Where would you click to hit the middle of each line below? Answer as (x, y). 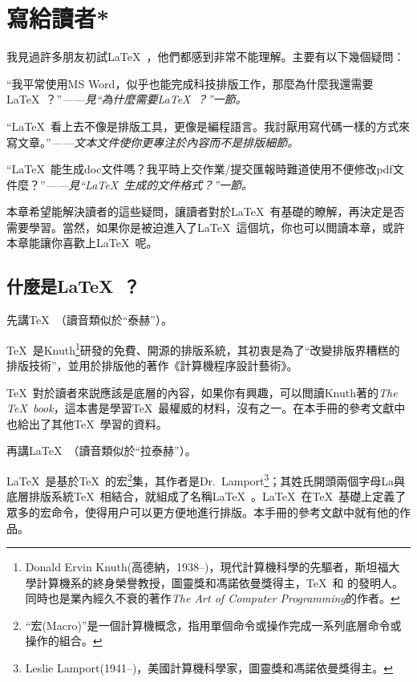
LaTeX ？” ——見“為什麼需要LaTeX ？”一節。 (127, 99)
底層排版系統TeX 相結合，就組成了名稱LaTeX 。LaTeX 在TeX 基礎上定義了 (206, 496)
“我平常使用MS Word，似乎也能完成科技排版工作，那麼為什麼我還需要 (190, 83)
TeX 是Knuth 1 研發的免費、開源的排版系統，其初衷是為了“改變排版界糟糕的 (203, 348)
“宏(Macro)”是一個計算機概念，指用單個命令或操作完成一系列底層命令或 (213, 625)
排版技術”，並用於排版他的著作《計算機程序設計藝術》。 (152, 365)
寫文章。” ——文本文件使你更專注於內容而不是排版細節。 (153, 142)
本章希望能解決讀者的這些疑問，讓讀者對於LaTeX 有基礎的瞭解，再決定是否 (206, 211)
